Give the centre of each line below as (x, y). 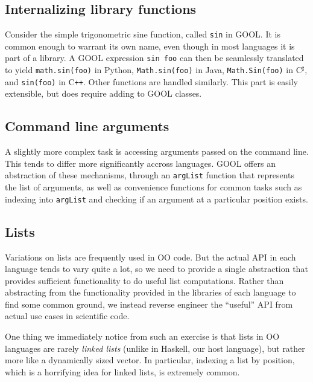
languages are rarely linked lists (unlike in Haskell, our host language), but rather (155, 348)
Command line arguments (87, 126)
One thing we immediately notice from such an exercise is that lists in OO (142, 336)
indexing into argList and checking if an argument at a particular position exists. (156, 199)
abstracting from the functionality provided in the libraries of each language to (150, 292)
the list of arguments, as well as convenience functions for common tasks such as (153, 187)
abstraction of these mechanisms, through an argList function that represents (150, 175)
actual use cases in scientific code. (67, 316)
